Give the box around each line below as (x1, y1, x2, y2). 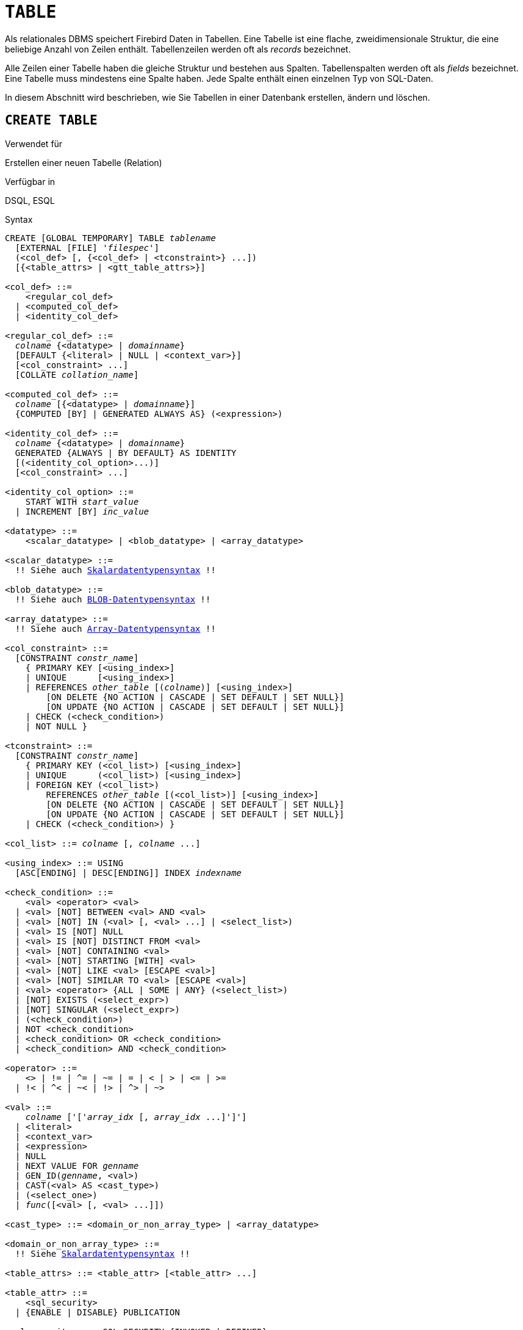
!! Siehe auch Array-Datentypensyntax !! (15, 623, 216, 634)
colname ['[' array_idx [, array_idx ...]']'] (25, 1111, 247, 1122)
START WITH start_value (25, 496, 139, 507)
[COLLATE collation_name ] (15, 369, 139, 380)
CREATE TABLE (5, 113, 98, 128)
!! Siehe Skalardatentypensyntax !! (15, 1248, 190, 1259)
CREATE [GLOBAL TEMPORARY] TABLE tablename (5, 233, 216, 243)
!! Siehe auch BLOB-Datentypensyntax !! (15, 594, 211, 604)
